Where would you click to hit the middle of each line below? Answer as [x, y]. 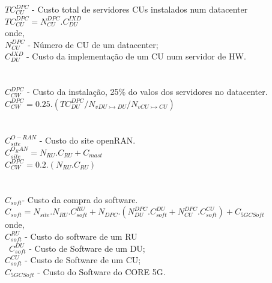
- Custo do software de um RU [81, 236]
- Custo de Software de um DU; [87, 248]
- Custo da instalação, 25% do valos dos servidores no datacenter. [147, 92]
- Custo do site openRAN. [87, 140]
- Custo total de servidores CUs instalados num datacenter [140, 9]
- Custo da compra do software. [80, 199]
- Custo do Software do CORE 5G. [101, 271]
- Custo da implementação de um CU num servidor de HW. [136, 56]
